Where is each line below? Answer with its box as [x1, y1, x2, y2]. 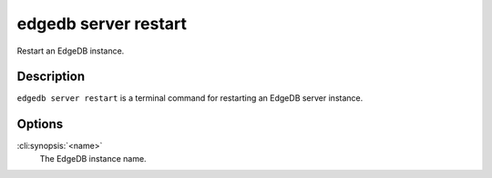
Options [16, 116, 64, 132]
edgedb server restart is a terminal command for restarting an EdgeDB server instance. [16, 93, 364, 104]
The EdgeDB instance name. [39, 153, 147, 163]
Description [16, 69, 86, 84]
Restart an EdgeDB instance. [16, 45, 125, 56]
